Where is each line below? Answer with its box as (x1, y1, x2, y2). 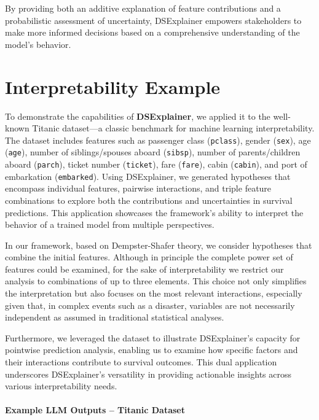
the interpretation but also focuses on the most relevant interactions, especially (5, 287, 302, 300)
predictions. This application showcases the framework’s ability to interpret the (5, 206, 304, 219)
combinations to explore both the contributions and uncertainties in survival (5, 193, 293, 206)
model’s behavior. (5, 37, 71, 50)
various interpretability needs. (5, 379, 117, 392)
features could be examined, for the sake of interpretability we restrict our (5, 262, 284, 275)
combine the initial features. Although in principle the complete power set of (5, 251, 293, 263)
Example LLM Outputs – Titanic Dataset (5, 403, 186, 416)
